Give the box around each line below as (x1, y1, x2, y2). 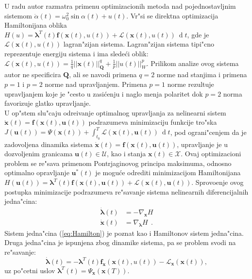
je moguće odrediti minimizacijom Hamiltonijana (95, 167, 241, 178)
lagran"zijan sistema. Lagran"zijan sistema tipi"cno (63, 39, 215, 49)
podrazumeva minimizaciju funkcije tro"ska (88, 117, 217, 127)
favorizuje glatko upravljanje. (4, 98, 91, 108)
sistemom (4, 10, 32, 20)
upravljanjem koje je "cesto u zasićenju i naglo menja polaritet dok (4, 88, 203, 98)
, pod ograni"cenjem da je (170, 127, 247, 137)
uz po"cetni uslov (4, 265, 55, 275)
